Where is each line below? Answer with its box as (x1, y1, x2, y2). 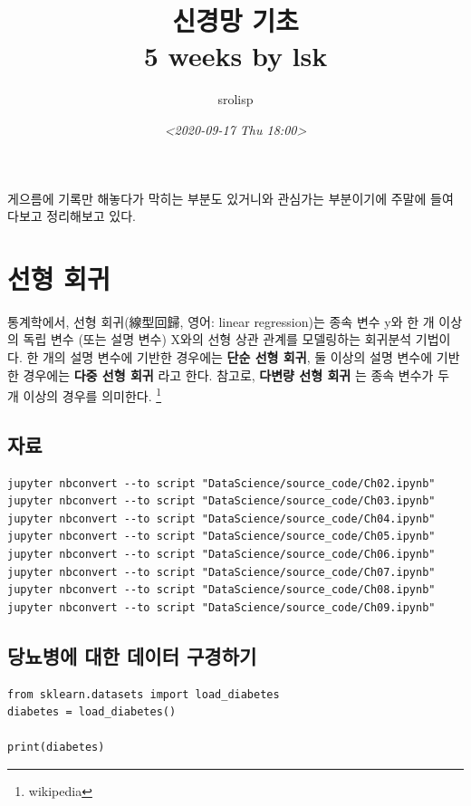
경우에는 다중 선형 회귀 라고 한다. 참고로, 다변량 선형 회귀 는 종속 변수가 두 (23, 365, 450, 384)
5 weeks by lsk (143, 37, 328, 74)
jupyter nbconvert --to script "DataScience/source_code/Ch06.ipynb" (7, 548, 436, 561)
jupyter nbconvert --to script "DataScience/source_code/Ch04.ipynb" (7, 512, 436, 525)
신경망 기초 (172, 2, 299, 39)
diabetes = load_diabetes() (7, 705, 177, 719)
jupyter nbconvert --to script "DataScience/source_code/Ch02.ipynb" (7, 476, 436, 490)
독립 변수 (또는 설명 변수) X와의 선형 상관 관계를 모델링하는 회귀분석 (23, 330, 412, 349)
